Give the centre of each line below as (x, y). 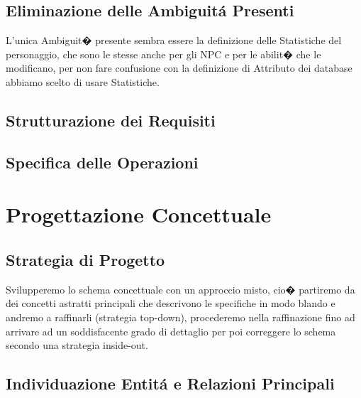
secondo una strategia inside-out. (77, 345)
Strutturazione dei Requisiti (111, 120)
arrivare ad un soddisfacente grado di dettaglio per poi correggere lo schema (171, 331)
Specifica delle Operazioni (102, 162)
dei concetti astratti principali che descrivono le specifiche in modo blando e (171, 303)
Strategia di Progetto (85, 259)
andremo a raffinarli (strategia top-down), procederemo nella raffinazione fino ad (180, 317)
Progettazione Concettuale (139, 214)
